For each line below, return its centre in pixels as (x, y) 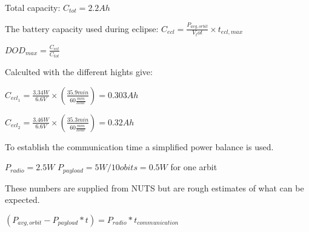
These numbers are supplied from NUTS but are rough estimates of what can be (154, 187)
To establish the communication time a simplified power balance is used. (139, 146)
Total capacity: (33, 7)
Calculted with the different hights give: (79, 72)
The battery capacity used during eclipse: (82, 28)
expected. (22, 200)
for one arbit (194, 167)
